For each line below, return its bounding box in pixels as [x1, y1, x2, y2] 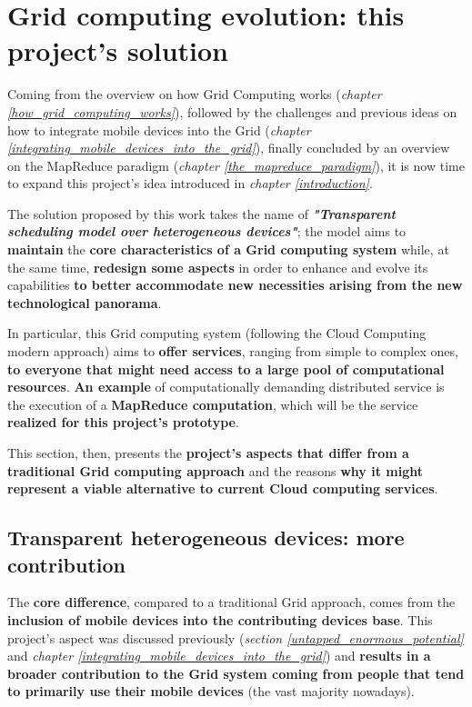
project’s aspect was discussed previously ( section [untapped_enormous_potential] [7, 628, 464, 647]
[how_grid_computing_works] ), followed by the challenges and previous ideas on [7, 102, 457, 121]
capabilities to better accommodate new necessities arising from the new [7, 275, 463, 294]
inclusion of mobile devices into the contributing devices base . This [7, 610, 433, 629]
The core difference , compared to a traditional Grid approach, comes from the [7, 592, 456, 612]
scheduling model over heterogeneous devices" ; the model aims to [7, 222, 407, 241]
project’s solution [7, 32, 229, 69]
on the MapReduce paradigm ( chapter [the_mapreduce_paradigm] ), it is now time [7, 155, 465, 174]
